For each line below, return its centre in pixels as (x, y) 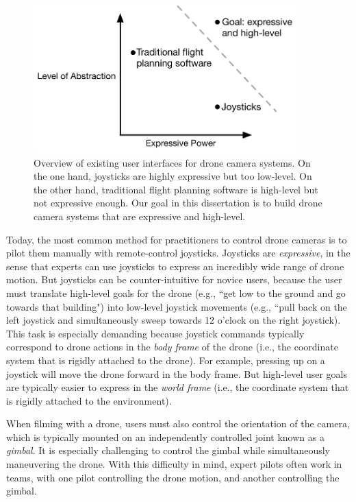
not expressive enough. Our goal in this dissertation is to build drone (178, 203)
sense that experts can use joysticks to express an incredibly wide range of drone (175, 266)
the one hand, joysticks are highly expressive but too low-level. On (173, 176)
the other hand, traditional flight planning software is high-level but (176, 189)
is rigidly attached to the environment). (89, 400)
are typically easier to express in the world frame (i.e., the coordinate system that (178, 387)
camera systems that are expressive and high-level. (140, 216)
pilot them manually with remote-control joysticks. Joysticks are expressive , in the (178, 253)
